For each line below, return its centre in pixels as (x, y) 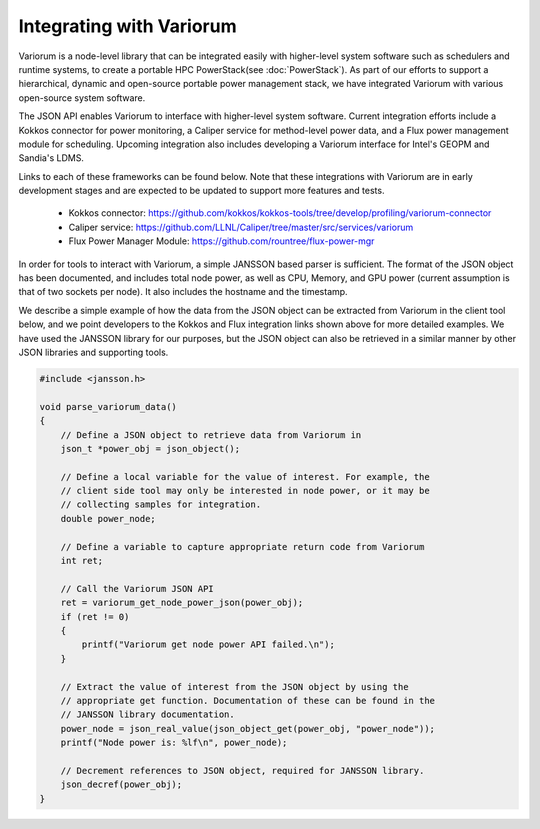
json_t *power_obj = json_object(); (150, 448)
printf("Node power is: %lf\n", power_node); (174, 743)
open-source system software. (82, 97)
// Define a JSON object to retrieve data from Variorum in (211, 434)
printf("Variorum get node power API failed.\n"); (208, 644)
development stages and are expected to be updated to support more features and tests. (201, 191)
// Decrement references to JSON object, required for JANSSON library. (242, 770)
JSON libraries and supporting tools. (93, 352)
